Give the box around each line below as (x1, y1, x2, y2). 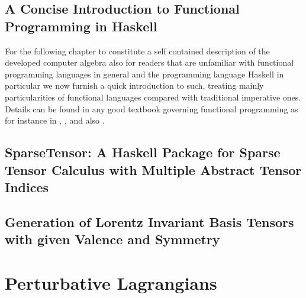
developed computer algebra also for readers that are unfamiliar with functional (5, 56, 294, 69)
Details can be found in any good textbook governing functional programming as (5, 102, 298, 115)
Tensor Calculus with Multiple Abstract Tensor (5, 160, 302, 179)
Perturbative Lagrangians (5, 270, 217, 294)
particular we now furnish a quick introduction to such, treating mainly (5, 79, 264, 92)
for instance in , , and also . (5, 114, 105, 127)
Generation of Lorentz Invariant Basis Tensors (5, 212, 294, 231)
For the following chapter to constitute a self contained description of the (5, 44, 270, 57)
